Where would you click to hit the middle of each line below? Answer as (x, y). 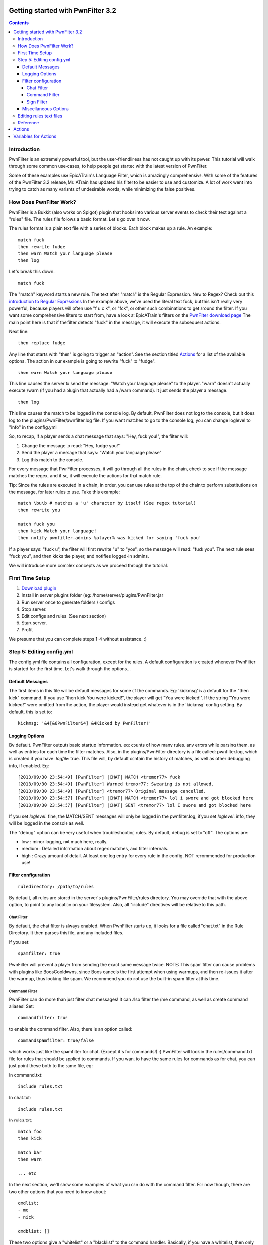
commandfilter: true (43, 1018)
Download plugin (39, 588)
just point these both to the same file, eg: (51, 1066)
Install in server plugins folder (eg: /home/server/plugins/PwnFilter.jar (93, 595)
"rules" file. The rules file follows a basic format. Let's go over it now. (80, 219)
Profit (27, 630)
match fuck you (36, 524)
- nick (26, 1217)
